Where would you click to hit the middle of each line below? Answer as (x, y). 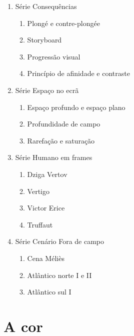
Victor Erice (46, 208)
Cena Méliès (46, 258)
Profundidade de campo (64, 124)
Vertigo (38, 191)
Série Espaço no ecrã (47, 90)
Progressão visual (54, 56)
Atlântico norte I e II (59, 275)
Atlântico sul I (49, 292)
